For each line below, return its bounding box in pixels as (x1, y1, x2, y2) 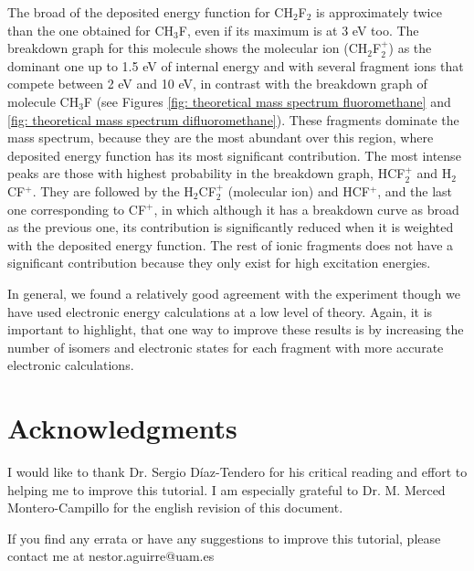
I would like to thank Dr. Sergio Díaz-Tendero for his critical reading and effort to (7, 462, 468, 481)
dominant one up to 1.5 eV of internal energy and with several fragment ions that (7, 56, 464, 75)
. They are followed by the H (32, 181, 194, 200)
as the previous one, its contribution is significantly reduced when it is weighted (7, 217, 454, 237)
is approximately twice (316, 3, 442, 21)
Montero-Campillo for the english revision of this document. (7, 498, 343, 517)
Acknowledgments (7, 409, 237, 447)
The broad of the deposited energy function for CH (7, 3, 293, 21)
